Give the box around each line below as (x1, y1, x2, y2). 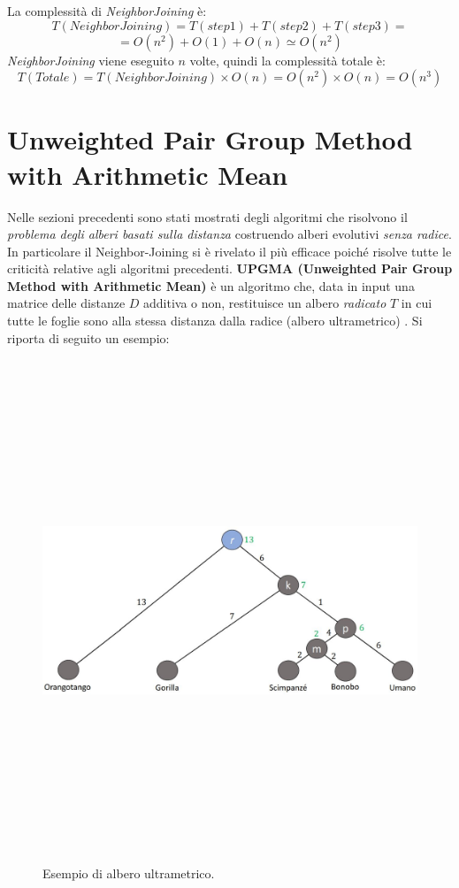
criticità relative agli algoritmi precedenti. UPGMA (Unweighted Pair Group (7, 259, 453, 278)
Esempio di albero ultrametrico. (42, 863, 215, 882)
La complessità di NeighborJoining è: (7, 2, 207, 19)
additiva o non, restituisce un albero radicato (143, 294, 386, 312)
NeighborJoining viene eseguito (7, 50, 174, 69)
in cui (401, 294, 432, 312)
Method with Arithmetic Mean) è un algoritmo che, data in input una (7, 276, 415, 295)
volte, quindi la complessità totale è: (189, 50, 386, 69)
